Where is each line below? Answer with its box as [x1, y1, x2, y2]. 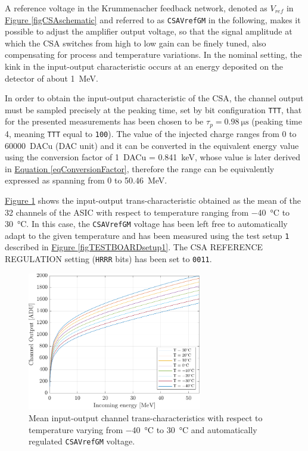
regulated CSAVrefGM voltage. [29, 435, 135, 447]
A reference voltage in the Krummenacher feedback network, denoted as [5, 2, 267, 14]
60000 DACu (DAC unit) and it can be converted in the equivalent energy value [5, 139, 299, 151]
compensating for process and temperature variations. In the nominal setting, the [5, 48, 302, 61]
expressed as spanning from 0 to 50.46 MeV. [5, 174, 167, 186]
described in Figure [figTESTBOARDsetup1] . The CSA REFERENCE [5, 241, 263, 253]
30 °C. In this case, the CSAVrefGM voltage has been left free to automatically [5, 217, 288, 230]
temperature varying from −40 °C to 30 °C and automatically [29, 423, 257, 436]
